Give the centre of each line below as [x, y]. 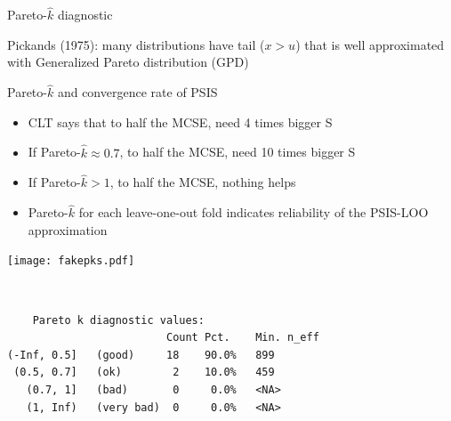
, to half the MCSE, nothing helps [203, 182]
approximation [68, 229]
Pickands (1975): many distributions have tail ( [136, 44]
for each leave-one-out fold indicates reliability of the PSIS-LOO [254, 212]
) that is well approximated [370, 44]
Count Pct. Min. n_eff [242, 338]
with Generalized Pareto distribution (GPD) [128, 62]
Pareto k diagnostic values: [118, 320]
